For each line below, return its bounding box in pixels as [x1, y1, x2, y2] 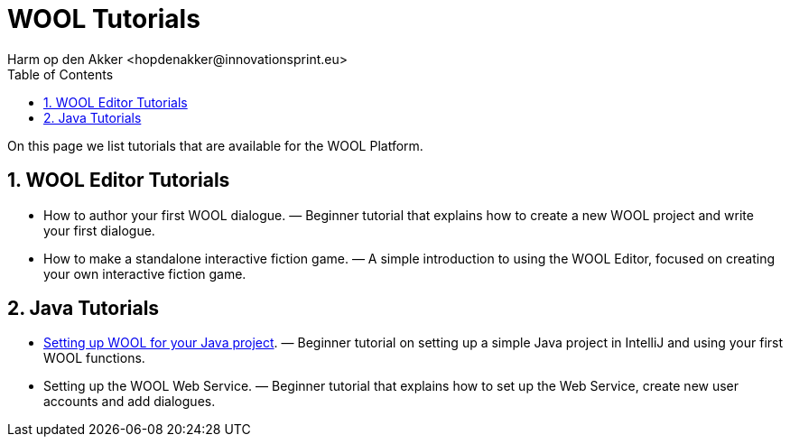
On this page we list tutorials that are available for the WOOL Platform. [7, 137, 423, 153]
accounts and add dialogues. [43, 393, 216, 410]
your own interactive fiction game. [43, 265, 246, 282]
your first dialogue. [43, 222, 155, 238]
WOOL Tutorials [7, 4, 200, 34]
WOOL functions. [43, 350, 145, 366]
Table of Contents [7, 66, 114, 82]
